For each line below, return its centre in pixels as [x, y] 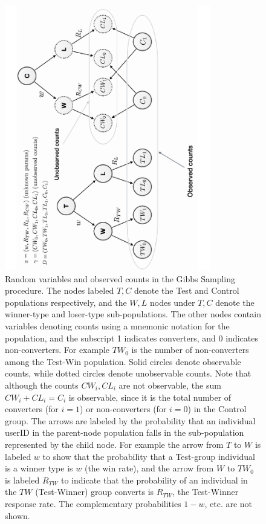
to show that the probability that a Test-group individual [149, 456]
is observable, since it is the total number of [150, 397]
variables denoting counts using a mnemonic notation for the [117, 326]
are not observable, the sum [170, 385]
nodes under [173, 302]
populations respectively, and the [66, 302]
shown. [18, 515]
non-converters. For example [57, 350]
